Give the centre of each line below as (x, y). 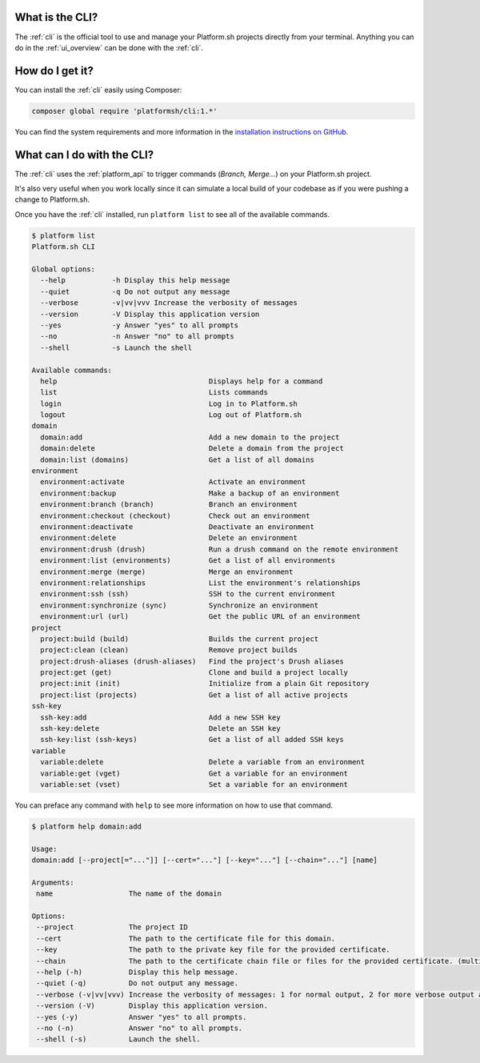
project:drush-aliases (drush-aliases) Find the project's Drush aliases (192, 661)
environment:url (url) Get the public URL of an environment (201, 617)
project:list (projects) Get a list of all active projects (194, 695)
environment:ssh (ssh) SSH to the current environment (188, 594)
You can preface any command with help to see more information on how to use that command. (174, 805)
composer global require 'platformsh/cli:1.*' (124, 111)
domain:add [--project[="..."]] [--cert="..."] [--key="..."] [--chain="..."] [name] (204, 860)
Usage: (44, 849)
